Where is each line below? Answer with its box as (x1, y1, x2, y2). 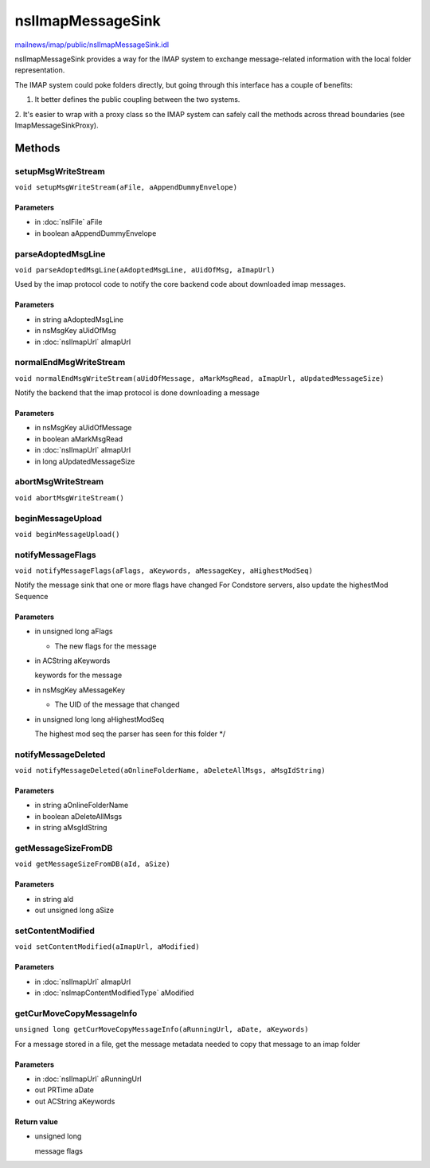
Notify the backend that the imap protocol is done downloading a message (14, 388, 260, 398)
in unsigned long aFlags (34, 626, 113, 637)
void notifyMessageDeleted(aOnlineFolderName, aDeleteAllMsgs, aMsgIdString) (14, 766, 326, 775)
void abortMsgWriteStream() (14, 493, 125, 502)
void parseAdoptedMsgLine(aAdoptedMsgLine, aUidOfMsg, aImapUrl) (14, 265, 276, 274)
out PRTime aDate (34, 1085, 95, 1095)
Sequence (14, 591, 49, 601)
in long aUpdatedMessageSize (34, 457, 135, 466)
